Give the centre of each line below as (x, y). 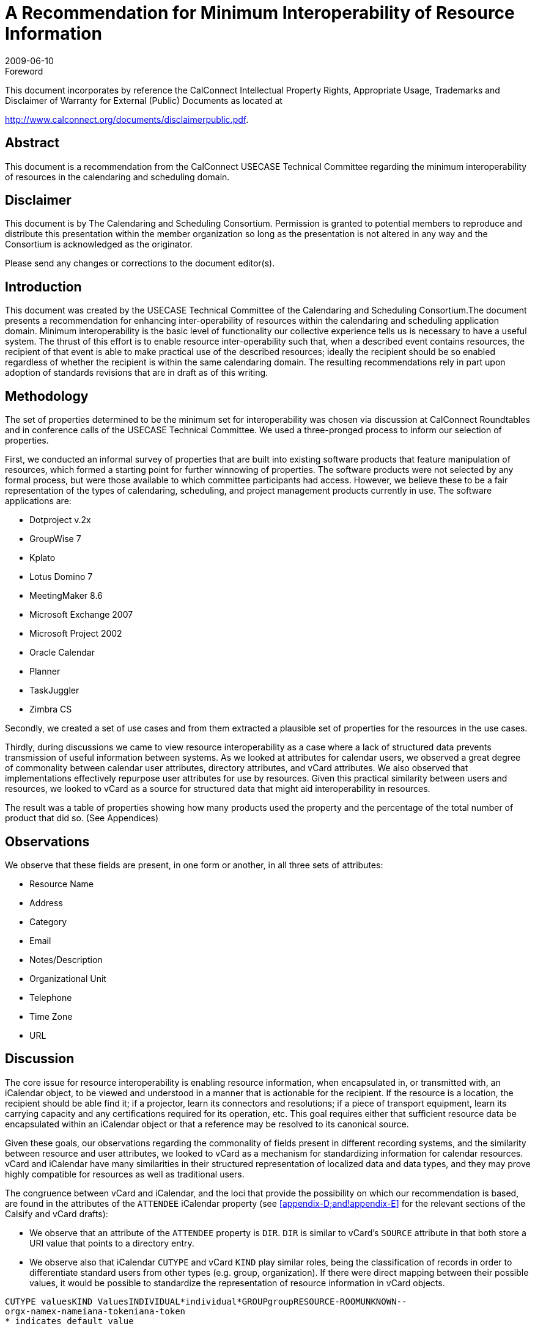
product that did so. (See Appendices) (82, 818)
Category (48, 921)
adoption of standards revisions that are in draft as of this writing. (137, 373)
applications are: (38, 501)
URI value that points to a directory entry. (112, 1243)
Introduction (43, 287)
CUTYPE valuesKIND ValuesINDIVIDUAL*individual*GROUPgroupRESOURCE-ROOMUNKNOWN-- (206, 1301)
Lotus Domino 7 (61, 577)
